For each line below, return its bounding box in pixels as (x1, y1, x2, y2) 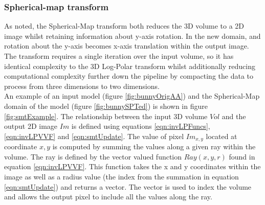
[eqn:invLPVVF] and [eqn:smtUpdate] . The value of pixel (4, 130, 184, 141)
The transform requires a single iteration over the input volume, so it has (4, 51, 234, 61)
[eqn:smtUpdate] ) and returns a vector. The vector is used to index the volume (4, 181, 252, 192)
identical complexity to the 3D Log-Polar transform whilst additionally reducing (4, 60, 255, 71)
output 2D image (4, 121, 58, 131)
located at (206, 130, 237, 141)
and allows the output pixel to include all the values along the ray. (4, 191, 212, 202)
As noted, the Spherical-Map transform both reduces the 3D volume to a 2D (4, 20, 244, 31)
